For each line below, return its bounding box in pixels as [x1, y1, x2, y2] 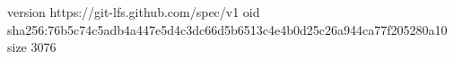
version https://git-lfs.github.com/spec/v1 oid [7, 3, 260, 21]
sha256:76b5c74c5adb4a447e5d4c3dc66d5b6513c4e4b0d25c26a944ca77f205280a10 [7, 20, 448, 38]
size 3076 [7, 38, 57, 56]
